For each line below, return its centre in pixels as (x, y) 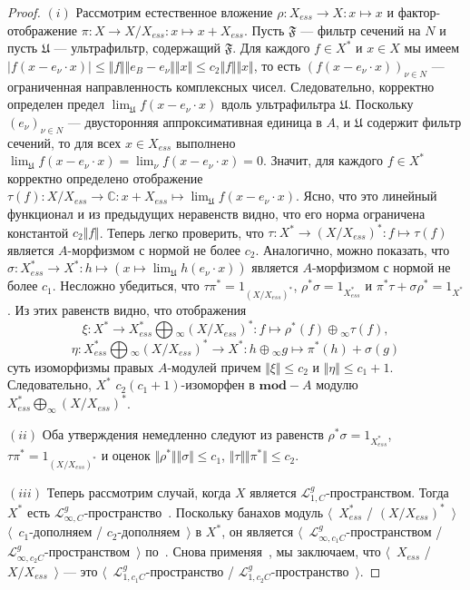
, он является (258, 531)
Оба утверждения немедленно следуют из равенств (183, 434)
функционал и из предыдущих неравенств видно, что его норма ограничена (216, 213)
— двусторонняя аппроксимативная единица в (195, 121)
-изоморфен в (218, 384)
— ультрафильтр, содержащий (137, 48)
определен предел (56, 104)
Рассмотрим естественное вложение (174, 12)
